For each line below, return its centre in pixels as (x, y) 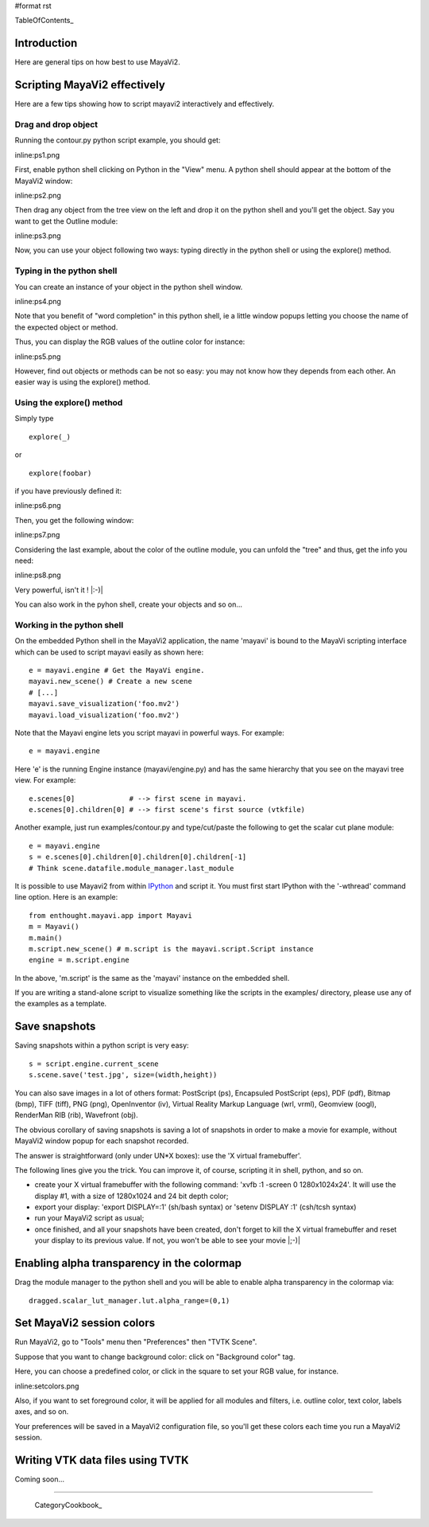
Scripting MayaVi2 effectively (90, 85)
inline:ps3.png (38, 236)
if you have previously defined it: (68, 491)
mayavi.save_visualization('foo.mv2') (104, 704)
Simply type (34, 419)
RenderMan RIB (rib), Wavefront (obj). (76, 1115)
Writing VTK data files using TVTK (102, 1460)
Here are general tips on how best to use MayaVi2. (97, 62)
